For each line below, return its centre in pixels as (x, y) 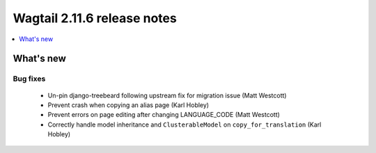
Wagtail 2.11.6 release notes (95, 18)
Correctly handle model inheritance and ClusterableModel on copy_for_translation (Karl (185, 124)
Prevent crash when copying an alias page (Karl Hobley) (128, 105)
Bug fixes (29, 79)
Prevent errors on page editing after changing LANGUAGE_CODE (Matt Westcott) (164, 115)
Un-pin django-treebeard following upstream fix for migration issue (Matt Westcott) (167, 95)
